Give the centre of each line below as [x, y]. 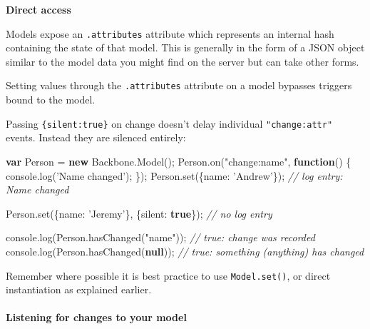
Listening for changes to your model [96, 317]
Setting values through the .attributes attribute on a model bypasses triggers [179, 85]
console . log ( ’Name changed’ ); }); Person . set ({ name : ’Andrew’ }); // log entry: [174, 175]
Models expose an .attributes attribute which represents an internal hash [170, 33]
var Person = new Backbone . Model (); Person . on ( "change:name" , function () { [179, 161]
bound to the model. [51, 100]
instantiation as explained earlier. [79, 289]
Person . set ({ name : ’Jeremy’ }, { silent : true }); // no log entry [139, 213]
